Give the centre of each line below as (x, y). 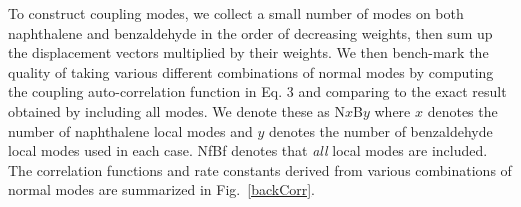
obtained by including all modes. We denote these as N (177, 110)
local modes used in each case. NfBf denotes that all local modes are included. (248, 150)
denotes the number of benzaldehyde (380, 130)
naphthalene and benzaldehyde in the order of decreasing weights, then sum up (250, 32)
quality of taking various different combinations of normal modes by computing (251, 71)
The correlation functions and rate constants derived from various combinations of (260, 169)
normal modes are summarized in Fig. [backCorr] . (162, 189)
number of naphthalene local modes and (130, 130)
